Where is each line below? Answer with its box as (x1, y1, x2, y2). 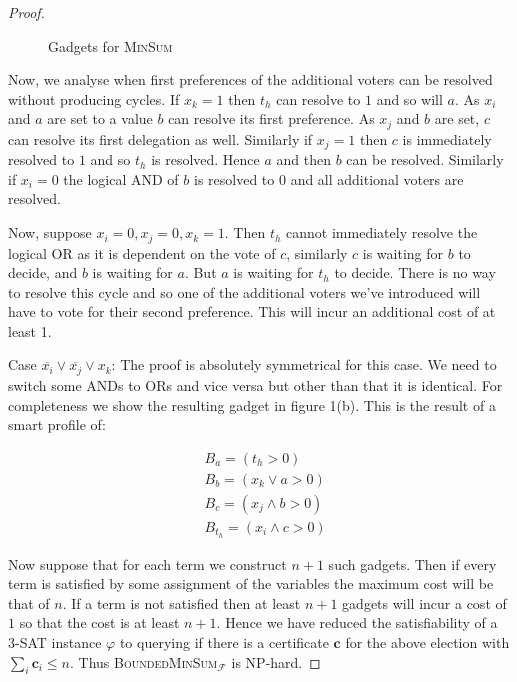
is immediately (402, 128, 492, 149)
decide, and (8, 262, 78, 283)
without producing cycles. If (8, 88, 180, 109)
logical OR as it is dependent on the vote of (8, 242, 276, 263)
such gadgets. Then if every (328, 553, 497, 574)
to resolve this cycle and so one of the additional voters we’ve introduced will (8, 281, 481, 302)
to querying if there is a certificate (119, 632, 329, 653)
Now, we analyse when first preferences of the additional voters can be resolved (8, 69, 493, 90)
